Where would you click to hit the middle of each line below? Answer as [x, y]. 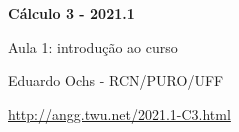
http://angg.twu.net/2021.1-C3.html [119, 113]
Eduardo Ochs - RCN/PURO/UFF [116, 80]
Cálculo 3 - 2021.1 [71, 13]
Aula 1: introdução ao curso [93, 46]
